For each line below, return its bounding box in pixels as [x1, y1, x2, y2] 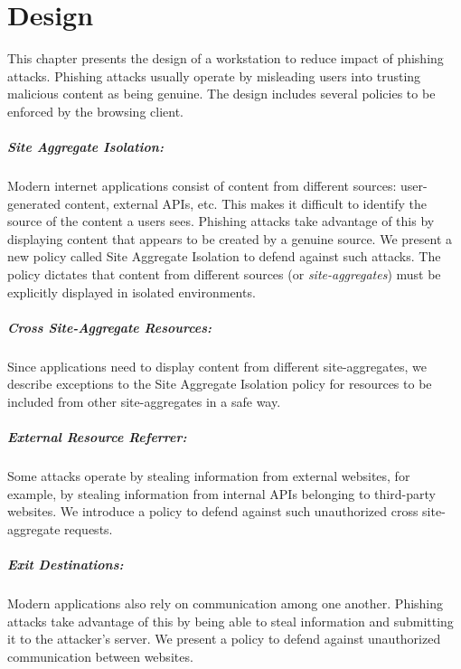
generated [7, 193, 61, 212]
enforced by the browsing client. [7, 101, 183, 120]
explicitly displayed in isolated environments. [7, 282, 256, 301]
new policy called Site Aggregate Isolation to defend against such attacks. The [7, 247, 441, 266]
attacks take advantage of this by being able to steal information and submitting [7, 611, 454, 630]
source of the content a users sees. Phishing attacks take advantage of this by [7, 212, 435, 231]
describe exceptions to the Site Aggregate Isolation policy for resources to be [7, 374, 432, 393]
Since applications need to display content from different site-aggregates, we [7, 356, 427, 375]
